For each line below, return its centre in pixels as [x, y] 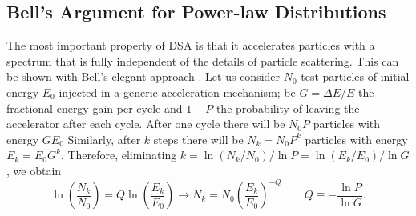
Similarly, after [104, 139]
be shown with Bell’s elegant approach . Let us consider [143, 76]
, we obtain [34, 170]
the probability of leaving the [288, 108]
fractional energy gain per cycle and [95, 108]
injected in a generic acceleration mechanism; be [177, 92]
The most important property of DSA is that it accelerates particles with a [191, 45]
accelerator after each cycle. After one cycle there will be [146, 124]
